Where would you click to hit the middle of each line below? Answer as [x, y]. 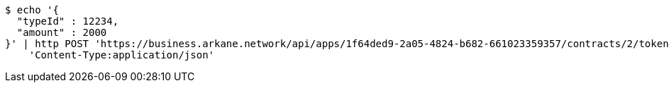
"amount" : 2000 [62, 32]
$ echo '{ [32, 10]
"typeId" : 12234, [68, 21]
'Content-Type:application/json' [122, 55]
